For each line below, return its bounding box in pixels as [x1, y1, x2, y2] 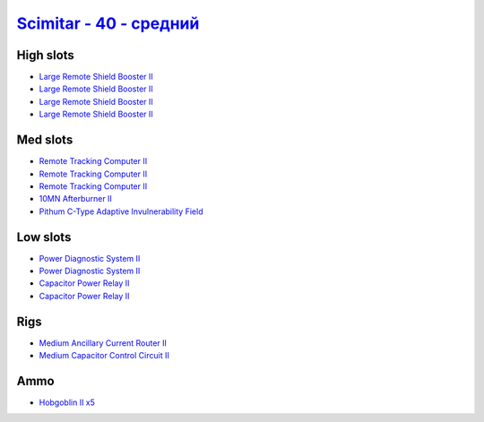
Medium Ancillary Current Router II [39, 337, 168, 349]
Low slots [16, 229, 72, 245]
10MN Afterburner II [39, 194, 112, 204]
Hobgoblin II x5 [39, 397, 96, 408]
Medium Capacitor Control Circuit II [39, 350, 169, 361]
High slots [16, 47, 75, 63]
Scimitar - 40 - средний [16, 13, 200, 33]
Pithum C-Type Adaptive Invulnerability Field [39, 206, 203, 217]
